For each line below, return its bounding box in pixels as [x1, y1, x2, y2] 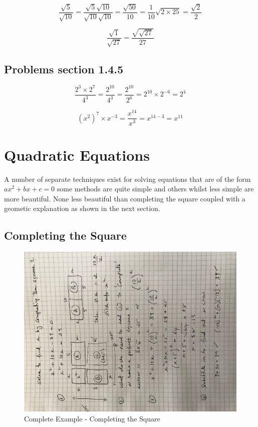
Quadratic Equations [4, 144, 150, 165]
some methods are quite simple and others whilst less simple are [57, 183, 254, 194]
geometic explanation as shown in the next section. [4, 203, 160, 213]
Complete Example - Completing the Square [24, 413, 160, 423]
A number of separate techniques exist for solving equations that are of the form [4, 173, 251, 184]
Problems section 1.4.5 [4, 61, 123, 76]
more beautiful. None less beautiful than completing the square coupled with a [4, 193, 245, 203]
